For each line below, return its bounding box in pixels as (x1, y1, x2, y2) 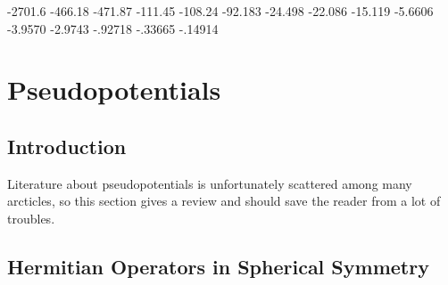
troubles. (7, 208, 55, 227)
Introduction (7, 132, 127, 159)
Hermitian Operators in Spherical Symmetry (7, 252, 429, 280)
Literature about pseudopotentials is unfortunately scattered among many (7, 174, 412, 192)
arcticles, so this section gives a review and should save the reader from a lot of (7, 191, 441, 210)
